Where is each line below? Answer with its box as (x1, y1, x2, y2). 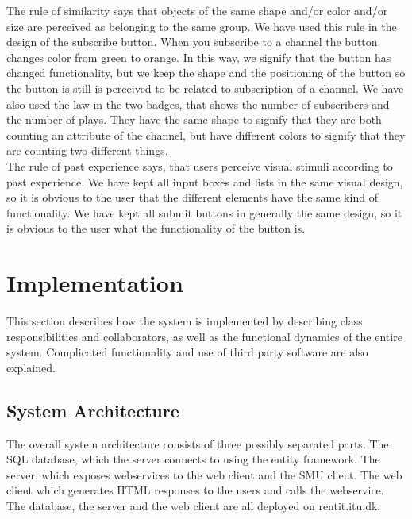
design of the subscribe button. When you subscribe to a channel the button (6, 33, 378, 50)
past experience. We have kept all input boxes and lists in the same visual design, (6, 173, 403, 190)
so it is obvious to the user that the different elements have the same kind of (6, 189, 378, 206)
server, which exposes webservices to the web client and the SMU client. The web (6, 466, 402, 482)
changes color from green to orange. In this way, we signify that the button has (6, 48, 391, 65)
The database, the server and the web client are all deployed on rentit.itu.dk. (6, 497, 381, 513)
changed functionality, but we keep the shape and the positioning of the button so (6, 64, 406, 81)
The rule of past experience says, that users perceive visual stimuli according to (6, 157, 393, 174)
